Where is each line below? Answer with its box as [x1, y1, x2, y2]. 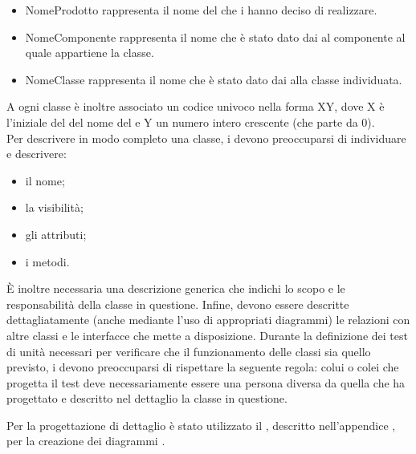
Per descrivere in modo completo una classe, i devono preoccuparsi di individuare [6, 129, 406, 146]
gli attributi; [25, 225, 87, 242]
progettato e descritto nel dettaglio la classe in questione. [6, 390, 288, 407]
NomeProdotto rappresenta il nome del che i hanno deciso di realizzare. [25, 2, 377, 18]
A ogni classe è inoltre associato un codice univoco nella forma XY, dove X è [6, 98, 385, 115]
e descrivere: [6, 145, 67, 162]
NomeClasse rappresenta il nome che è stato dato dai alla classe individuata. [25, 71, 402, 87]
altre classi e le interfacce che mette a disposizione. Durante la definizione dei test [6, 326, 408, 343]
